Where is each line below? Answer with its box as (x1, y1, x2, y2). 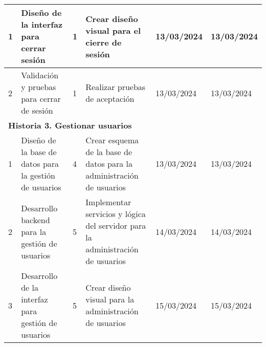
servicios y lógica (85, 208, 146, 220)
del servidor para (85, 220, 146, 231)
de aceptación (85, 93, 135, 104)
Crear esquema (85, 134, 139, 146)
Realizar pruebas (85, 81, 146, 93)
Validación (21, 69, 59, 81)
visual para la (85, 293, 135, 305)
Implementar (85, 196, 131, 208)
